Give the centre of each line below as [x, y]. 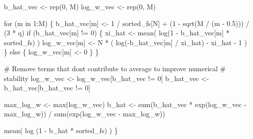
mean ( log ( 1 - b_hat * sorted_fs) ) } [61, 130]
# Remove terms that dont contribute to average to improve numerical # [115, 68]
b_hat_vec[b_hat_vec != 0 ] [47, 88]
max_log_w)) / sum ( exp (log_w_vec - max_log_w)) [84, 114]
